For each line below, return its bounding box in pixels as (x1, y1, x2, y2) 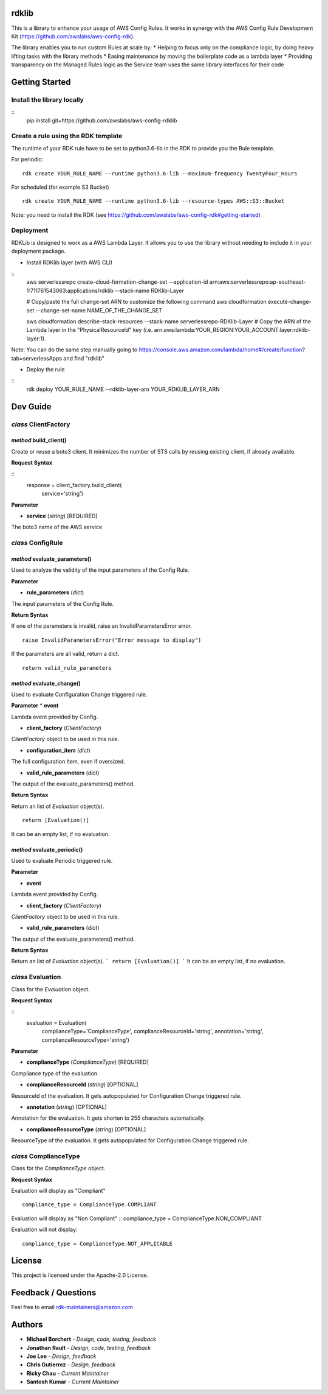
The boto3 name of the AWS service (11, 524, 103, 531)
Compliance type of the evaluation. (11, 1069, 100, 1077)
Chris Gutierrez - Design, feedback (26, 1361, 115, 1368)
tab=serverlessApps (11, 354, 63, 362)
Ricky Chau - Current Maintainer (26, 1369, 109, 1377)
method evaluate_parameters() (11, 555, 92, 563)
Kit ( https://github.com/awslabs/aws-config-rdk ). (11, 32, 135, 40)
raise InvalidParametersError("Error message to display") (22, 636, 202, 644)
